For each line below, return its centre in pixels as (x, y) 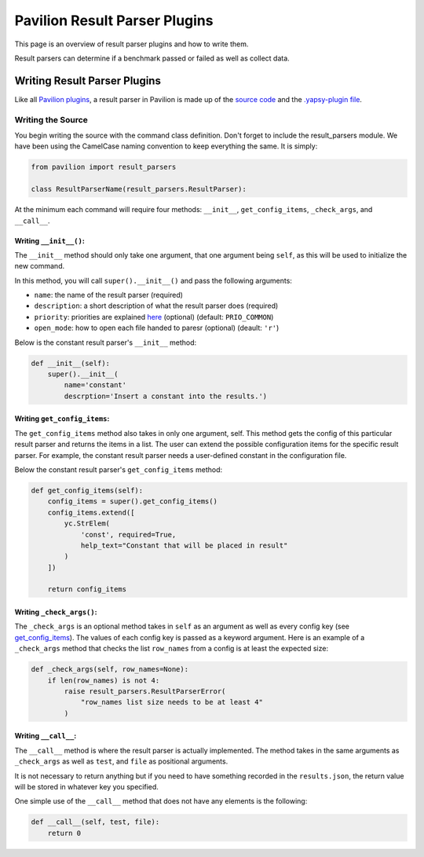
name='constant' (95, 385)
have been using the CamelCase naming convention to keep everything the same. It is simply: (166, 146)
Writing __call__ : (46, 736)
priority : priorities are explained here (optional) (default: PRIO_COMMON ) (154, 317)
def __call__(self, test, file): (95, 822)
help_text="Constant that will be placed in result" (184, 545)
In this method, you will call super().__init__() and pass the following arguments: (153, 280)
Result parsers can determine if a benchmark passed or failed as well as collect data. (152, 58)
